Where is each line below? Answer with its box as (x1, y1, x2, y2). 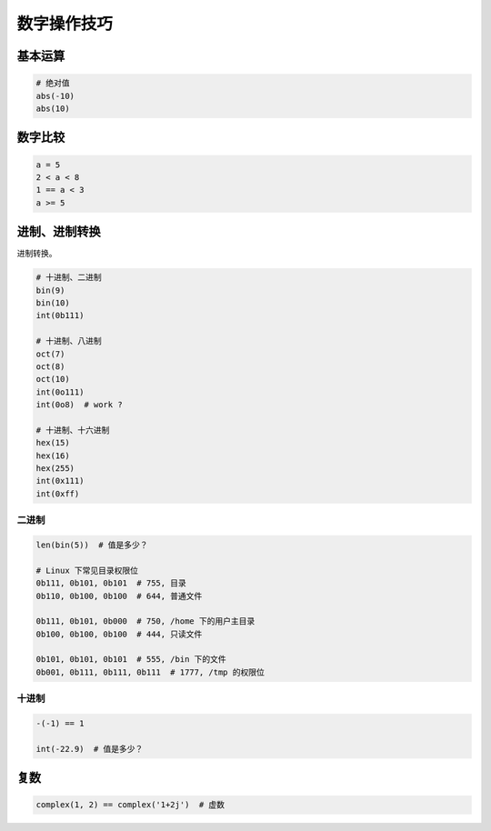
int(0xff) (35, 488, 80, 499)
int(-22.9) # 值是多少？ (35, 744, 144, 754)
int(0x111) (35, 476, 85, 486)
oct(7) (35, 348, 65, 359)
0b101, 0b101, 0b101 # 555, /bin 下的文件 (35, 655, 226, 665)
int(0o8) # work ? (35, 400, 123, 410)
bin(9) (35, 285, 65, 295)
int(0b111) (35, 310, 85, 321)
